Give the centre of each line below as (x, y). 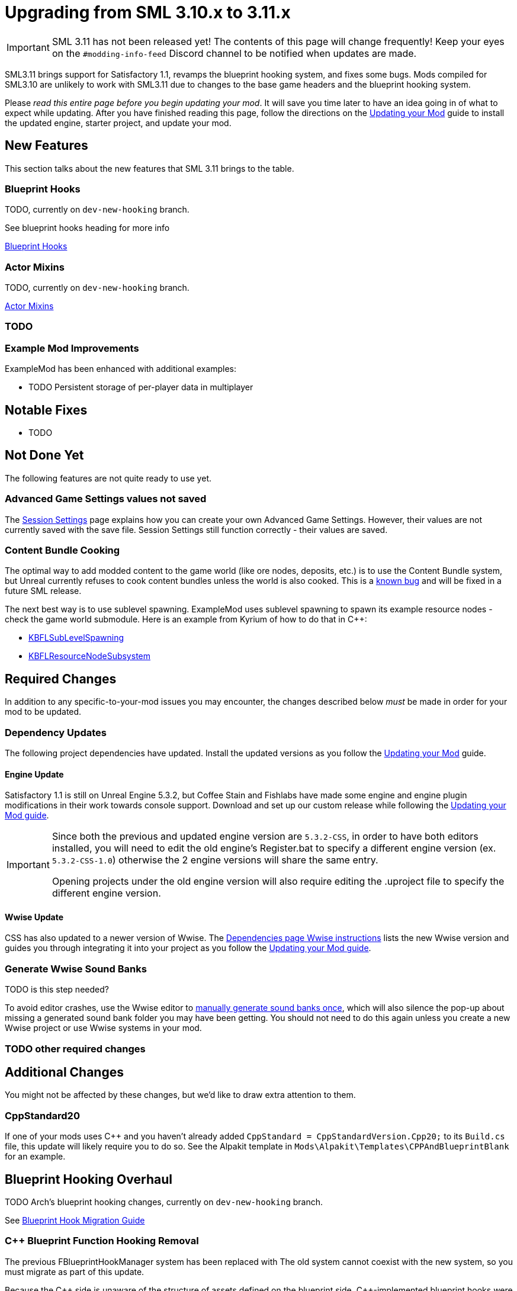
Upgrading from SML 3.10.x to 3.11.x (148, 12)
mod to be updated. (43, 712)
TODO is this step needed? (57, 990)
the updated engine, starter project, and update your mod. (118, 123)
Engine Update (34, 774)
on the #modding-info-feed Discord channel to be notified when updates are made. (234, 53)
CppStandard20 (42, 1115)
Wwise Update (34, 917)
